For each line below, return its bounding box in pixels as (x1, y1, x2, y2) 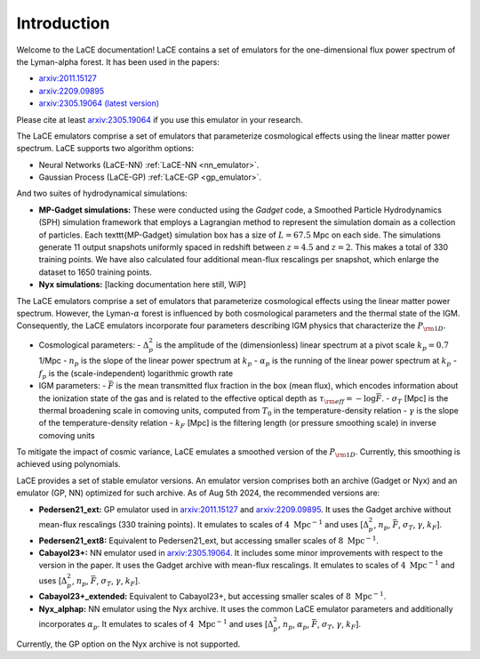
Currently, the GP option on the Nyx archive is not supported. (16, 639, 241, 649)
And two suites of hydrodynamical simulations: (16, 188, 188, 199)
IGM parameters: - (38, 381, 107, 391)
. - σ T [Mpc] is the (380, 392, 449, 406)
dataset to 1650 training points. (38, 267, 153, 277)
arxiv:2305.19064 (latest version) (38, 98, 160, 108)
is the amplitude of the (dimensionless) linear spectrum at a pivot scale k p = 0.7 (156, 339, 449, 352)
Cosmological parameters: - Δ (38, 339, 149, 350)
